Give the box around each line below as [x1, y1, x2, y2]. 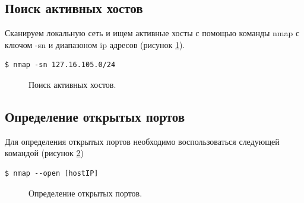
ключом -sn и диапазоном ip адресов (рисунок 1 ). [5, 38, 185, 50]
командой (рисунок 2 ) [5, 147, 84, 159]
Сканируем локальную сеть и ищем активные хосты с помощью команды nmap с [5, 27, 300, 39]
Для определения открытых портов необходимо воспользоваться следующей [5, 135, 280, 147]
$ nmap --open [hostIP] [5, 169, 99, 177]
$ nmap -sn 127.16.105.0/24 [5, 61, 116, 69]
